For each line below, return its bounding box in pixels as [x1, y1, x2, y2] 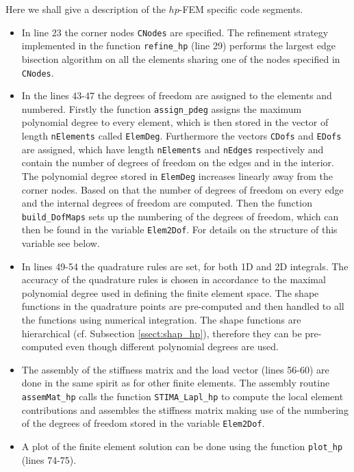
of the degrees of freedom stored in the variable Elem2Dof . [21, 416, 265, 430]
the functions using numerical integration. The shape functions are [21, 313, 301, 327]
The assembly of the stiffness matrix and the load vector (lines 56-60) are [21, 362, 329, 376]
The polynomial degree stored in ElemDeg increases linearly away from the [21, 168, 333, 183]
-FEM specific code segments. [179, 2, 303, 16]
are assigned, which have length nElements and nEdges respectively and [21, 142, 324, 156]
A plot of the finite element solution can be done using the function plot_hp [21, 438, 343, 453]
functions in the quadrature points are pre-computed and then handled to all [21, 299, 344, 313]
